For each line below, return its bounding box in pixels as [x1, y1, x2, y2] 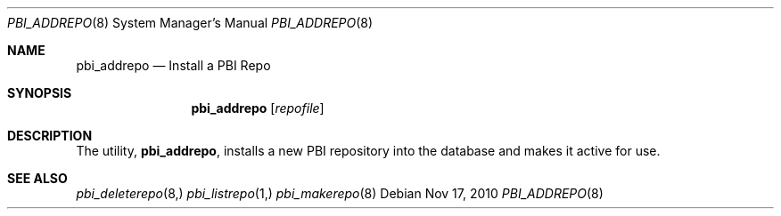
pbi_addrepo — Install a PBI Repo [76, 58, 271, 73]
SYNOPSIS [7, 85, 72, 100]
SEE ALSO [7, 171, 68, 186]
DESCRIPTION [7, 128, 93, 143]
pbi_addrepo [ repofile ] [191, 100, 325, 116]
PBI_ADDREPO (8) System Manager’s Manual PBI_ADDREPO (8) [7, 15, 374, 30]
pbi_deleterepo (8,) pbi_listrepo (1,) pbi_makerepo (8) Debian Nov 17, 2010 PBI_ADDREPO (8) [76, 186, 604, 201]
